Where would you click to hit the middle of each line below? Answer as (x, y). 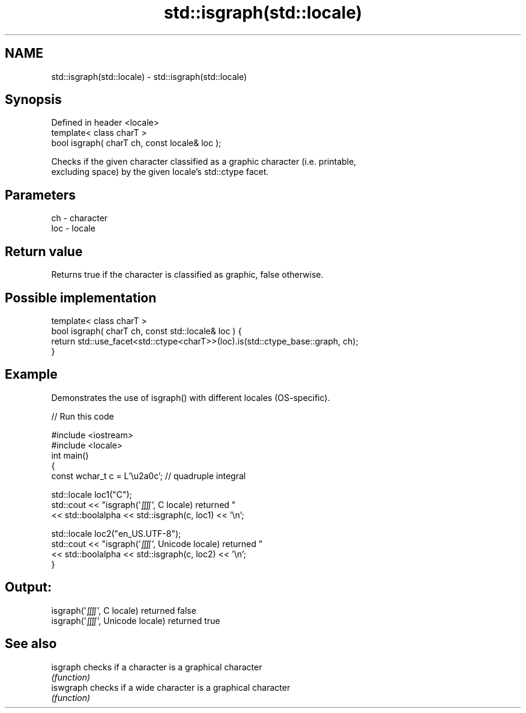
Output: (28, 587)
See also (31, 644)
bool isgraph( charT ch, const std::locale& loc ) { (147, 331)
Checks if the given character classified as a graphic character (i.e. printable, (204, 162)
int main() (70, 455)
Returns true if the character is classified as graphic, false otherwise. (187, 275)
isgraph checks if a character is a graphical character (157, 667)
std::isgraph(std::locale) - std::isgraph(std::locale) (149, 76)
